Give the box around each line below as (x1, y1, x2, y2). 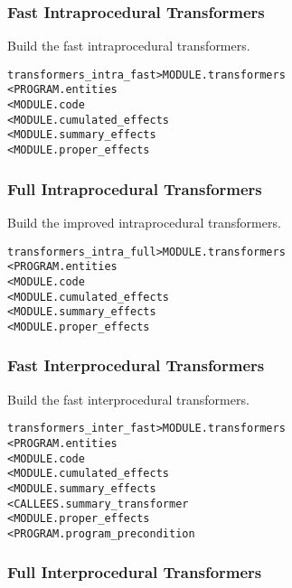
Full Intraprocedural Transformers (7, 177, 262, 200)
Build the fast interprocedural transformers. (7, 389, 250, 408)
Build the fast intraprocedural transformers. (7, 36, 250, 55)
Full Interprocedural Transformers (7, 561, 262, 583)
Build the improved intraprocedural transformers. (7, 212, 281, 231)
